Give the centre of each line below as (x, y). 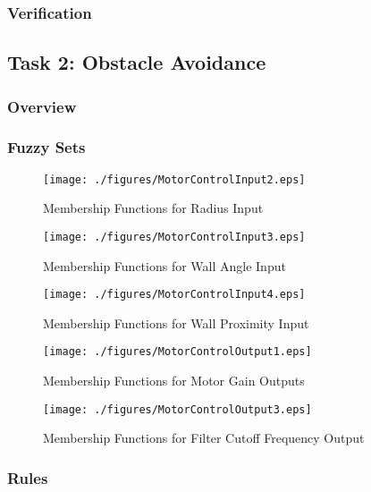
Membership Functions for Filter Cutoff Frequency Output (204, 438)
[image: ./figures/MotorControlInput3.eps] (174, 237)
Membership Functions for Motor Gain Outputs (174, 381)
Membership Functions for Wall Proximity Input (176, 322)
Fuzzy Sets (46, 147)
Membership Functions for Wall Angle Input (164, 265)
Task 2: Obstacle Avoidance (137, 62)
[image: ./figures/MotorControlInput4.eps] (174, 295)
